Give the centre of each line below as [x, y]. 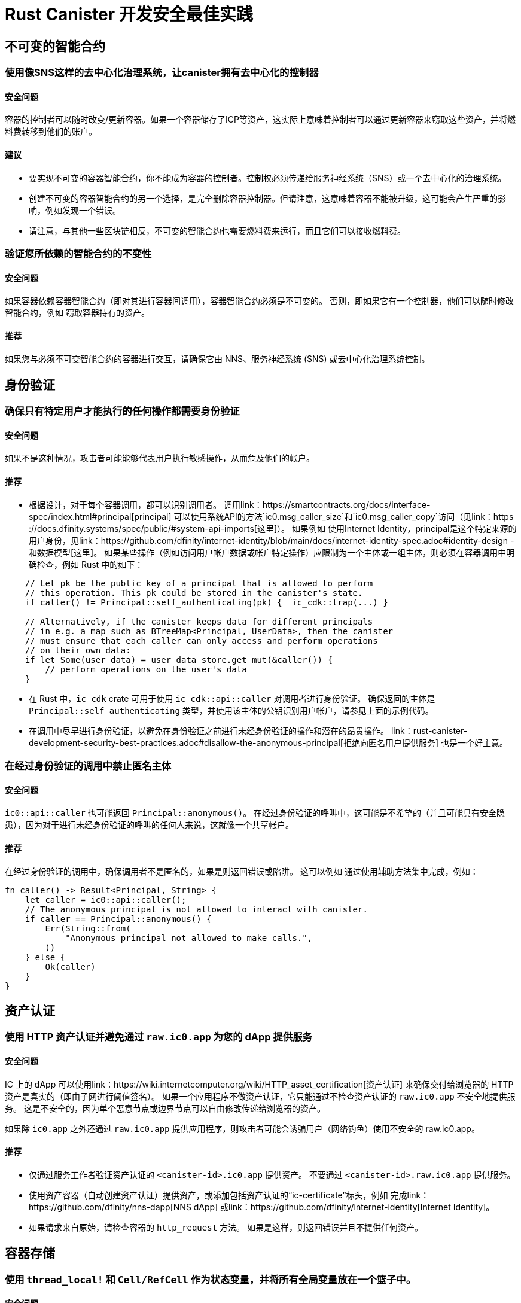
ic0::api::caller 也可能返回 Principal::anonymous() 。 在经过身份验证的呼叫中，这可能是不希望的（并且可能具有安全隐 [255, 813]
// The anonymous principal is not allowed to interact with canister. [196, 909]
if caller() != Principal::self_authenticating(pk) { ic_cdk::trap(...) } [206, 602]
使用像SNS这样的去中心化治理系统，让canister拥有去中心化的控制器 [162, 73]
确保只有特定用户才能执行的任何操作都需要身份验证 [122, 411]
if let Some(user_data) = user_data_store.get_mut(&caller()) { [179, 660]
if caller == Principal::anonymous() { [118, 919]
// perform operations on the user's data [146, 669]
